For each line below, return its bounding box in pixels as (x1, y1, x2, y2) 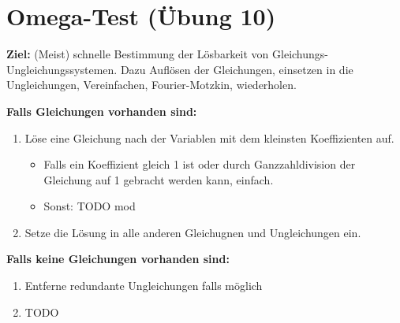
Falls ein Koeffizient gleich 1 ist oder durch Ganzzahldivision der (43, 156, 356, 173)
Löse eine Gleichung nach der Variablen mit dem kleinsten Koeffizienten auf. (24, 129, 394, 146)
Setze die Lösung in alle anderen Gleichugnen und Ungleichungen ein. (24, 224, 361, 240)
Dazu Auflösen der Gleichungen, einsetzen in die (120, 61, 353, 77)
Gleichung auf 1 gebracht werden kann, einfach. (43, 171, 274, 187)
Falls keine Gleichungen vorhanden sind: (6, 251, 230, 267)
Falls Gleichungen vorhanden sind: (6, 102, 197, 119)
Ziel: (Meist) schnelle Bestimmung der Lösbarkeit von (6, 46, 269, 62)
